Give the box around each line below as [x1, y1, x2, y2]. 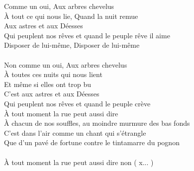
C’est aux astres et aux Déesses [4, 88, 99, 99]
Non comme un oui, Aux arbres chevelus [4, 59, 127, 70]
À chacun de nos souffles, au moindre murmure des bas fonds [4, 118, 190, 128]
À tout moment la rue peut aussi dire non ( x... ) [4, 157, 154, 167]
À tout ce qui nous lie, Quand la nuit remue [4, 10, 138, 21]
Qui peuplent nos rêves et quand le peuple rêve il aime [4, 30, 170, 40]
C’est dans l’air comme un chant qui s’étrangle [4, 127, 146, 138]
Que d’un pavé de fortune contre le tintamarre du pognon [4, 137, 180, 148]
